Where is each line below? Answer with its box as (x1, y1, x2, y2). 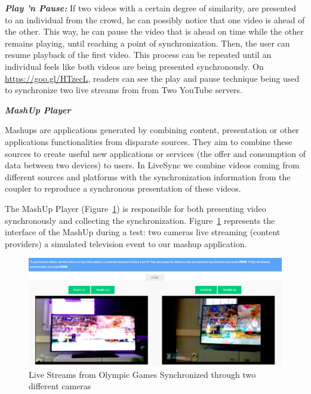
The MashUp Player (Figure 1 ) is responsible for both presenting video (5, 202, 266, 214)
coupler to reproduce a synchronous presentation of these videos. (5, 182, 241, 195)
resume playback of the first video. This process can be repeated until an (5, 48, 272, 61)
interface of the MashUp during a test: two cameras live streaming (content (5, 226, 281, 238)
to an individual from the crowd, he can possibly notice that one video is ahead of (5, 13, 305, 26)
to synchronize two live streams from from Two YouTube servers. (5, 84, 243, 96)
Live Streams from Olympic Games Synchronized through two (29, 368, 256, 380)
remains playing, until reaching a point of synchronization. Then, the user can (5, 36, 290, 49)
